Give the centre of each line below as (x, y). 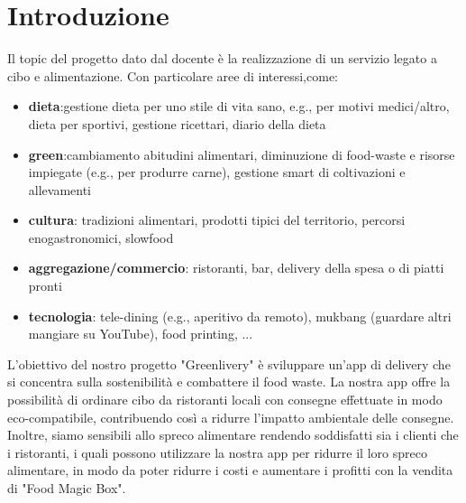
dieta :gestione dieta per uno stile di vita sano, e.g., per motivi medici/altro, (239, 106)
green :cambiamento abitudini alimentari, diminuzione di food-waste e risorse (242, 154)
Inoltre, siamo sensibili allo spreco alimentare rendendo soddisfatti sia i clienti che (233, 435)
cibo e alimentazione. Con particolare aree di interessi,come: (173, 75)
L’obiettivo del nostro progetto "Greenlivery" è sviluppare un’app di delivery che (229, 363)
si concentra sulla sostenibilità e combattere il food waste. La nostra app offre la (229, 382)
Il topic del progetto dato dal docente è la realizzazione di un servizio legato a (222, 58)
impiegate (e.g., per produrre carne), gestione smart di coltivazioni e (217, 172)
